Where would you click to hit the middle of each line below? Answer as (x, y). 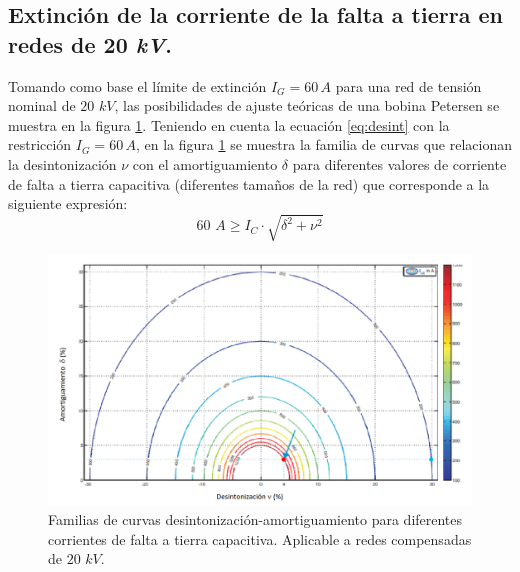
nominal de (42, 105)
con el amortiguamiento (205, 163)
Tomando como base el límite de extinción (137, 85)
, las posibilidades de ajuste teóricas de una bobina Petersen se (307, 105)
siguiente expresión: (68, 203)
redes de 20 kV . (90, 43)
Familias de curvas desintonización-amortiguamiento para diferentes (255, 518)
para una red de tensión (408, 85)
